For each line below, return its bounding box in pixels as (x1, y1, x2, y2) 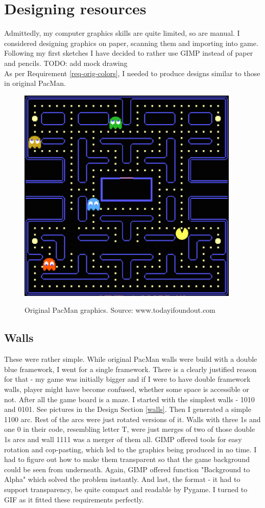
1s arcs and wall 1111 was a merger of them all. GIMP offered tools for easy (4, 433, 242, 444)
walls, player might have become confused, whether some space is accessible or (4, 384, 249, 395)
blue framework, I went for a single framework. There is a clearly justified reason (4, 363, 257, 374)
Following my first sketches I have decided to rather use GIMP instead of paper (4, 48, 253, 58)
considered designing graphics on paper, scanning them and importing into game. (4, 37, 258, 48)
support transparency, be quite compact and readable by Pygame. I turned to (4, 483, 248, 494)
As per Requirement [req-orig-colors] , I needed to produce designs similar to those (4, 67, 260, 78)
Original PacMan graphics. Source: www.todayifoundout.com (25, 305, 215, 315)
